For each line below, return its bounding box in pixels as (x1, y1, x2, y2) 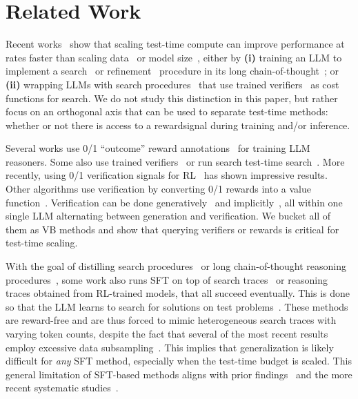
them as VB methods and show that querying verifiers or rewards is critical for (6, 222, 339, 236)
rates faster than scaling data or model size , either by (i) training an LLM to (6, 50, 342, 64)
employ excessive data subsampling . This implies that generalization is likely (6, 340, 334, 354)
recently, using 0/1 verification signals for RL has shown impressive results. (6, 168, 328, 182)
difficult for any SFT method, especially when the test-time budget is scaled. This (6, 353, 352, 368)
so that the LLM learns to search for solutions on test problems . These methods (6, 299, 348, 313)
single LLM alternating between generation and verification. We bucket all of (6, 208, 331, 223)
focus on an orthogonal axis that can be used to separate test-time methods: (6, 104, 328, 119)
